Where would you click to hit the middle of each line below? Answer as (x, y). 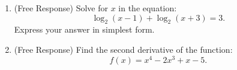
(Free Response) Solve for (61, 8)
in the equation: (148, 8)
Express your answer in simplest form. (84, 29)
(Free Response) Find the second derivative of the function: (123, 49)
